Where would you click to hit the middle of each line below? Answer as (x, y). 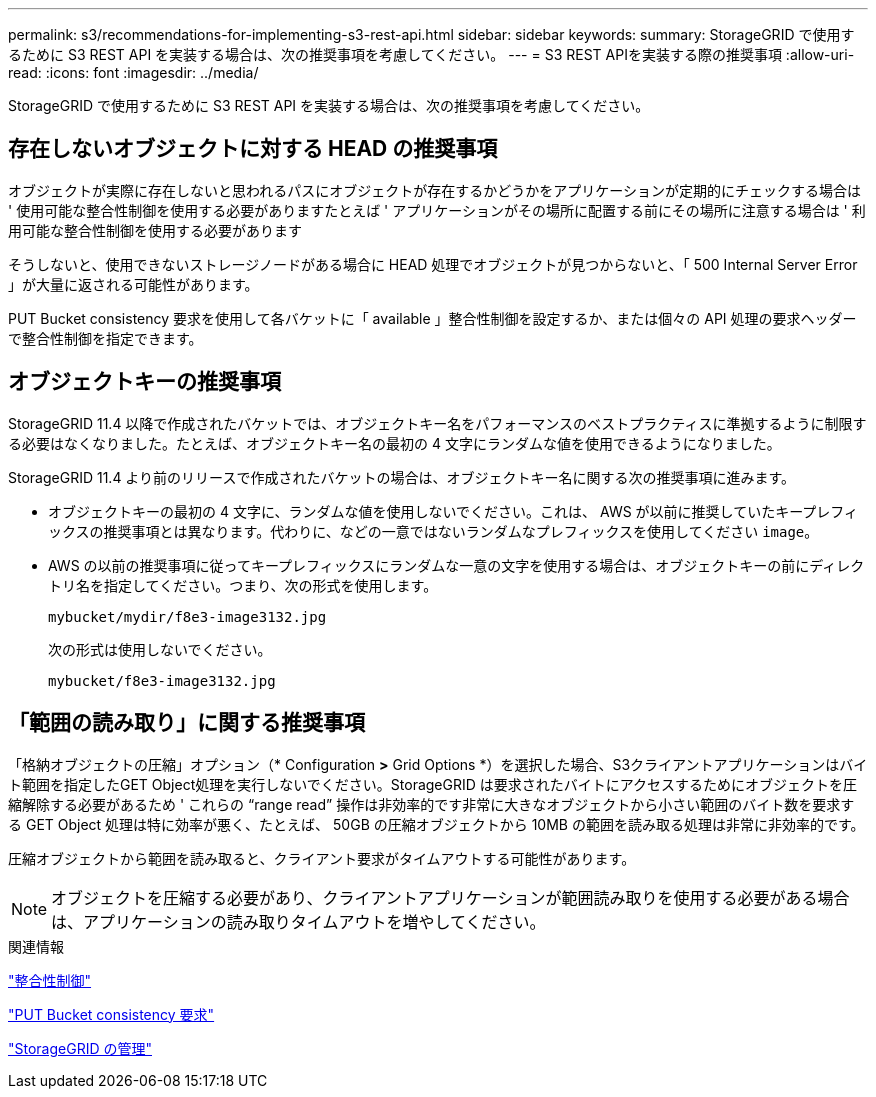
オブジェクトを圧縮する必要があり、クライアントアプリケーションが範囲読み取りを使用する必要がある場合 (450, 897)
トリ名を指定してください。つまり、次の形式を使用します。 (243, 585)
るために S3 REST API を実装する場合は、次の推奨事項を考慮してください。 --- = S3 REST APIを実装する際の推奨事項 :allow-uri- (431, 54)
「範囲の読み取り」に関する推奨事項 (186, 723)
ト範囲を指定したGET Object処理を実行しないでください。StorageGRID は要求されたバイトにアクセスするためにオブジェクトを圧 (433, 784)
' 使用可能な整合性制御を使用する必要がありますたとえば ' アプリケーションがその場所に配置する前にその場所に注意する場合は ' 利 (437, 210)
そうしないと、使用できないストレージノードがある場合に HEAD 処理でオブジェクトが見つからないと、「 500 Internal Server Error (433, 264)
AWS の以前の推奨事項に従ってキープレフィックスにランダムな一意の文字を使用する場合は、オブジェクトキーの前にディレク (456, 565)
